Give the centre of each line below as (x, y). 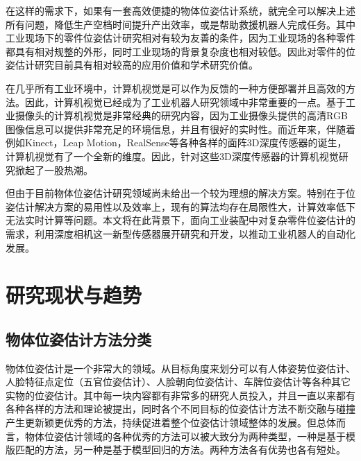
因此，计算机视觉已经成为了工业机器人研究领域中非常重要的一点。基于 (185, 102)
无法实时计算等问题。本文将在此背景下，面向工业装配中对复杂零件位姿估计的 (180, 220)
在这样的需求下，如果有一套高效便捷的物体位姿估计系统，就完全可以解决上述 (180, 10)
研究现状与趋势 (74, 295)
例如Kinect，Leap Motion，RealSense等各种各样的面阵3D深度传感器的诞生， (176, 142)
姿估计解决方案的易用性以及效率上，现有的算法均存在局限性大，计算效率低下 (180, 206)
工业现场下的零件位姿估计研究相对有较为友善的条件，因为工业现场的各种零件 (180, 38)
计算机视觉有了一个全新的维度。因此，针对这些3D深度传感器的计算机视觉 (172, 156)
